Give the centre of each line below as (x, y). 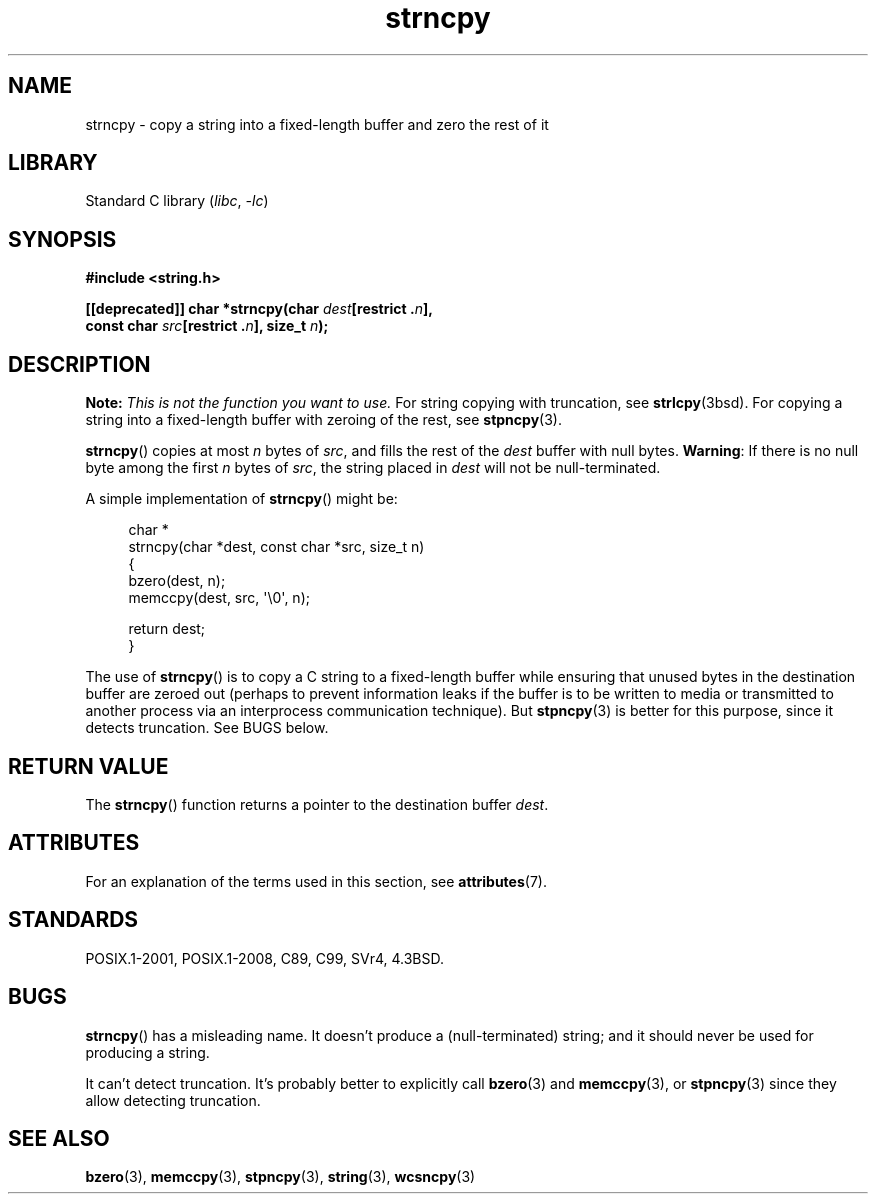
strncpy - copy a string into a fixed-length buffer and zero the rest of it (317, 124)
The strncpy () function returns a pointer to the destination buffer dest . (317, 804)
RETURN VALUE (88, 766)
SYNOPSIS (62, 239)
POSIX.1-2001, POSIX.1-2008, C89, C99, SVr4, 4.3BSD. (265, 958)
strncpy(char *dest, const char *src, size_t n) (276, 547)
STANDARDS (73, 920)
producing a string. (147, 1052)
